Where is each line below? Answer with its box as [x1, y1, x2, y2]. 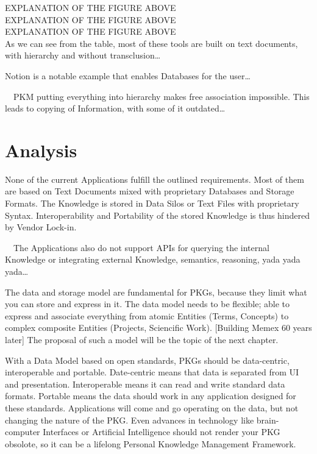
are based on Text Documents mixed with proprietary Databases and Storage [5, 185, 294, 197]
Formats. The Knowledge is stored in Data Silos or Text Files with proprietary [5, 197, 299, 210]
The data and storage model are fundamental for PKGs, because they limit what [5, 285, 307, 298]
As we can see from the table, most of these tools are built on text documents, [5, 37, 298, 49]
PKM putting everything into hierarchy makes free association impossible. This [13, 90, 310, 102]
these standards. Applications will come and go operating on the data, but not [5, 401, 299, 414]
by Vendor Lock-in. [5, 221, 77, 233]
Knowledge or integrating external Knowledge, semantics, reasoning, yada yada [5, 253, 301, 266]
